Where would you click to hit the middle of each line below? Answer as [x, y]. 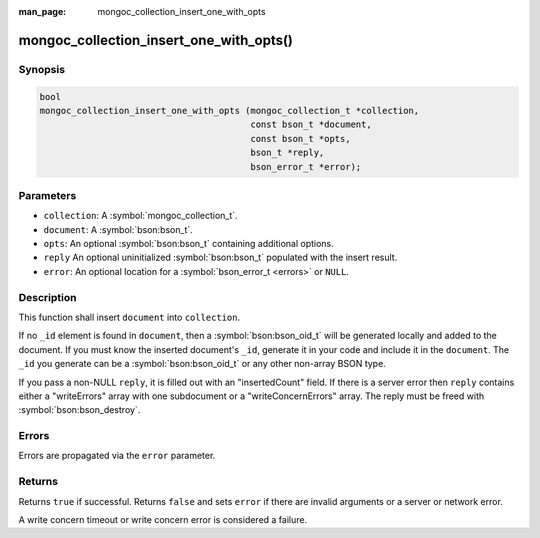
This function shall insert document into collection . [129, 317]
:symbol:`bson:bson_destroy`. [79, 410]
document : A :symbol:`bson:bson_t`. [118, 229]
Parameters [47, 195]
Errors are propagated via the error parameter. [117, 456]
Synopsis [41, 69]
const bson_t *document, [311, 124]
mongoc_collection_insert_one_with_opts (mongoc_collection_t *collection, [229, 110]
